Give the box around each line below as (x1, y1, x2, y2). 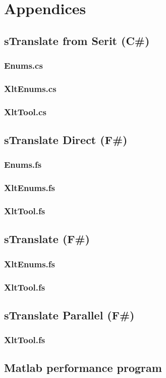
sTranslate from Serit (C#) (4, 32, 150, 48)
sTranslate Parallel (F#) (4, 307, 135, 322)
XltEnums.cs (4, 82, 57, 94)
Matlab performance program (4, 360, 162, 375)
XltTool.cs (4, 105, 46, 118)
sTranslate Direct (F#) (4, 132, 128, 148)
